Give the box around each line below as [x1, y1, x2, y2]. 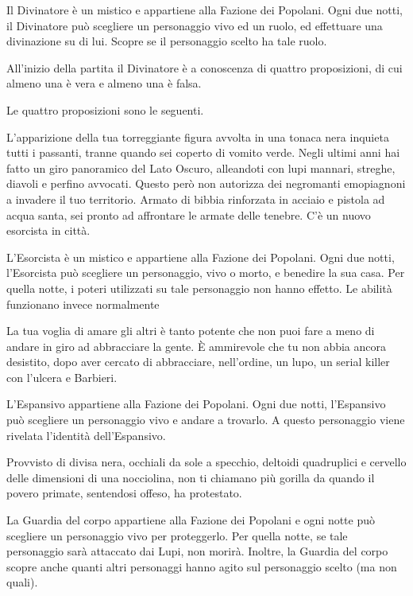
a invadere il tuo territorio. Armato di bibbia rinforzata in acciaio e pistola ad [6, 190, 385, 207]
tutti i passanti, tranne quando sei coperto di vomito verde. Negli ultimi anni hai [6, 144, 400, 161]
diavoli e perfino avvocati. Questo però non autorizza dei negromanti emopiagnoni [6, 175, 406, 192]
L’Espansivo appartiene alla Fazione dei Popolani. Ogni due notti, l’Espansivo [6, 395, 386, 412]
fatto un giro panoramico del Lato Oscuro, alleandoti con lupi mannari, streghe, [6, 159, 396, 176]
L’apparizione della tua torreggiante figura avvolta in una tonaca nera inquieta [6, 128, 389, 145]
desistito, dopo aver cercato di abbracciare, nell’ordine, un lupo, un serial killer [6, 353, 390, 370]
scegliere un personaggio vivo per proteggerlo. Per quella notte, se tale [6, 527, 348, 543]
